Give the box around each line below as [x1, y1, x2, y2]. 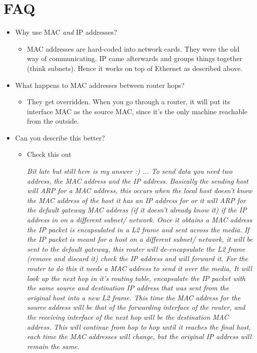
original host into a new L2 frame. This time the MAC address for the [27, 292, 241, 302]
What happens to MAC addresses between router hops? [15, 79, 185, 90]
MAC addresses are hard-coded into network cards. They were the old [27, 43, 240, 54]
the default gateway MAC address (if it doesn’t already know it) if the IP [27, 205, 247, 215]
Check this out [27, 149, 72, 159]
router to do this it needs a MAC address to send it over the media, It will [27, 263, 252, 273]
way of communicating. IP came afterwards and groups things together [27, 53, 243, 64]
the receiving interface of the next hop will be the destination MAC [27, 311, 229, 322]
